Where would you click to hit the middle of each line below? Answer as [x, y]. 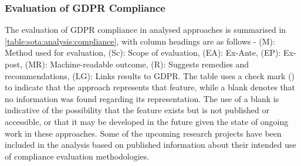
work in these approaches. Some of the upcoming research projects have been [143, 133]
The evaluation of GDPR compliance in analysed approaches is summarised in [146, 30]
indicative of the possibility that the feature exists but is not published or [137, 110]
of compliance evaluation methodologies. [77, 156]
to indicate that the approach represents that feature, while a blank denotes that [150, 87]
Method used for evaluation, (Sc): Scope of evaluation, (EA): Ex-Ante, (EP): [143, 52]
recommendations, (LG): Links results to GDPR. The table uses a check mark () [150, 75]
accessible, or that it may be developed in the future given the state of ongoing [147, 121]
